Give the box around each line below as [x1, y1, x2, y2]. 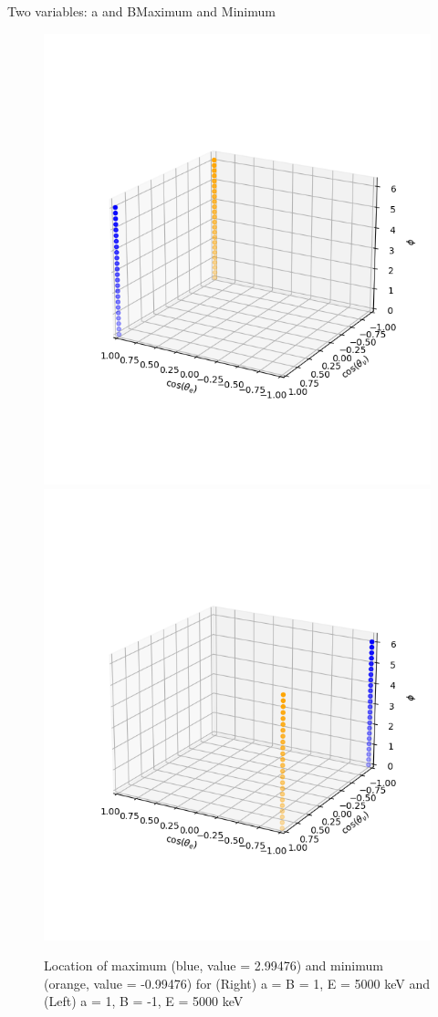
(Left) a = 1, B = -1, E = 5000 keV [44, 991, 244, 1011]
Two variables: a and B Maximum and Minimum [7, 2, 276, 20]
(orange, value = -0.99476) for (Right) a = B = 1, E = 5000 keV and [44, 973, 430, 992]
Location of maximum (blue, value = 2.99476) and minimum [44, 956, 383, 975]
